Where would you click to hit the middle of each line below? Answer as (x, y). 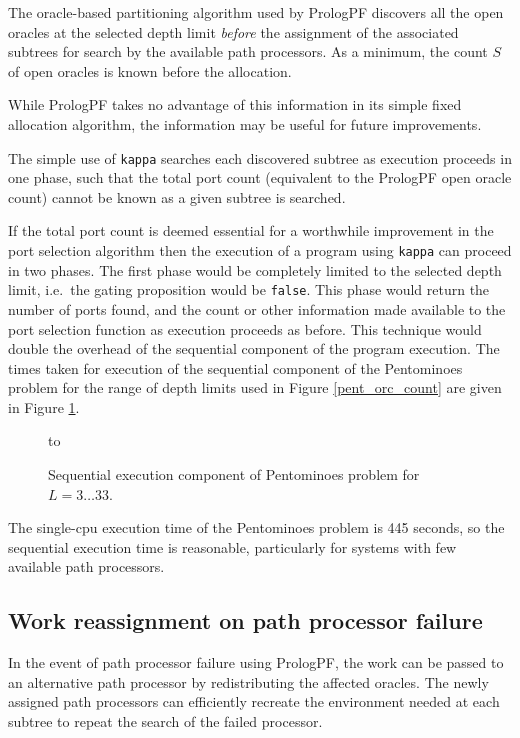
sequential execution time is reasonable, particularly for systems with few (232, 546)
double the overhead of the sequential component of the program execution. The (254, 348)
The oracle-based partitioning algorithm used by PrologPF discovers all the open (256, 12)
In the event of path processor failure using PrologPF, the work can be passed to (256, 662)
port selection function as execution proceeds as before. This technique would (245, 328)
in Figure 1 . (44, 406)
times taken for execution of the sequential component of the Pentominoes (235, 367)
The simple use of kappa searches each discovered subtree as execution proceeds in (260, 157)
